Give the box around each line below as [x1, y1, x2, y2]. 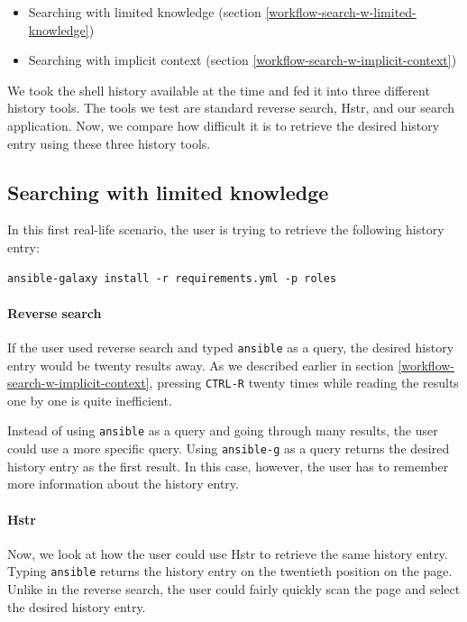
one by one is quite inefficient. [7, 390, 172, 409]
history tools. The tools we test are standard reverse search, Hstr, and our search [7, 98, 455, 117]
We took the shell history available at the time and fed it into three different [7, 80, 430, 99]
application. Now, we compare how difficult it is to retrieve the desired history [7, 115, 440, 134]
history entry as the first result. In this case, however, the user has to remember [7, 456, 449, 475]
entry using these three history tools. [7, 133, 211, 152]
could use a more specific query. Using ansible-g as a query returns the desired [7, 439, 450, 458]
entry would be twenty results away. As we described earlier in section [7, 355, 394, 374]
